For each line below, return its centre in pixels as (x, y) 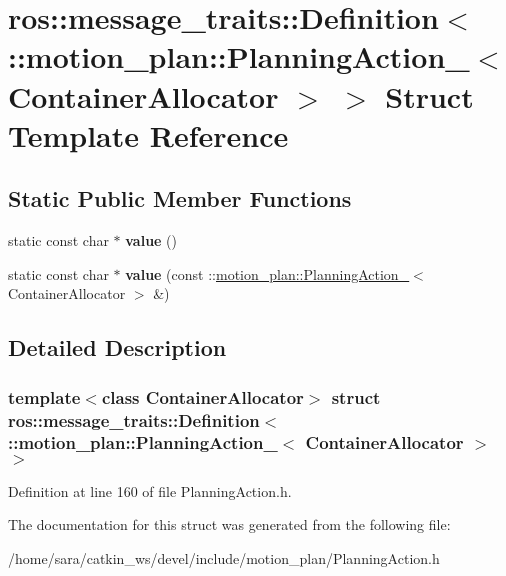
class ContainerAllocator (202, 396)
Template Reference (148, 134)
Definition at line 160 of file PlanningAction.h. (150, 490)
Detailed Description (117, 347)
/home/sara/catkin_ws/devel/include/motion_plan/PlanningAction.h (224, 557)
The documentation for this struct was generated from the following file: (229, 524)
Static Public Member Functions (180, 198)
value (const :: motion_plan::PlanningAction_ (267, 273)
